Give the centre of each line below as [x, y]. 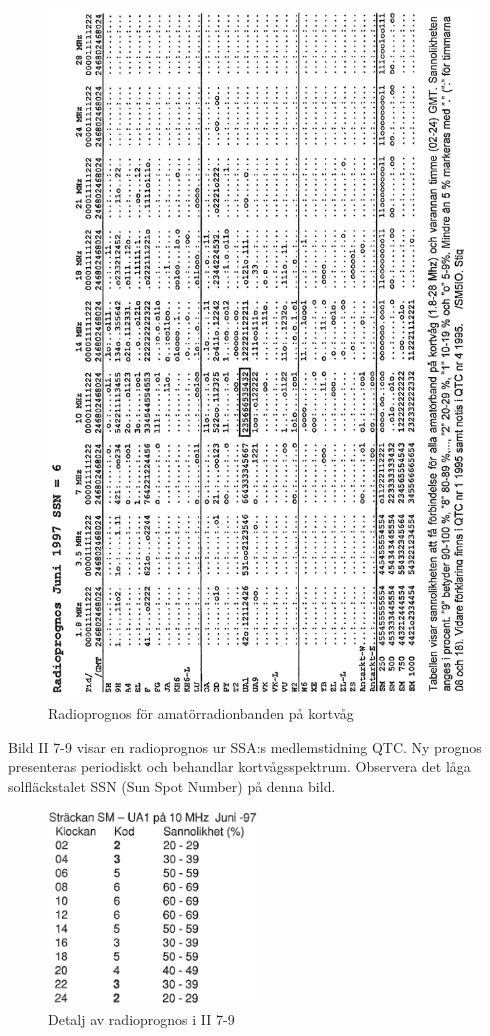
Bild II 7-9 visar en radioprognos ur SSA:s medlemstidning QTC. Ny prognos [245, 746]
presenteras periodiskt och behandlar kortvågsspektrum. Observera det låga [239, 766]
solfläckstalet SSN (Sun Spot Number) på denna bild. [172, 785]
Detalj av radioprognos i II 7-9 [141, 1018]
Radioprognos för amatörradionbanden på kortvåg [201, 712]
